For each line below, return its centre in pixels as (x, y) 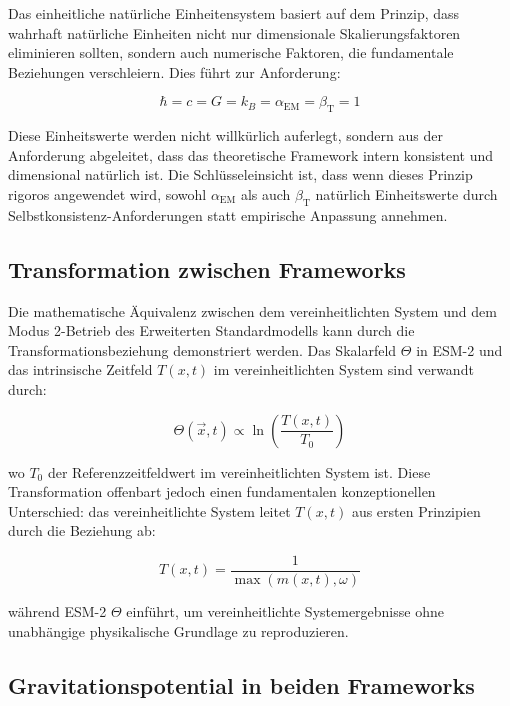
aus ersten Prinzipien (416, 510)
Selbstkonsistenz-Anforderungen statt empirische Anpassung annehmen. (228, 214)
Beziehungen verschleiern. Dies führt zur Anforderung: (174, 71)
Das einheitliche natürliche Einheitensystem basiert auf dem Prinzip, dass (234, 13)
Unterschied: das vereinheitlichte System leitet (149, 510)
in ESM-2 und (459, 349)
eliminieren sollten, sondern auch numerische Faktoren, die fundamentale (231, 52)
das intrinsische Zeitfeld (80, 369)
